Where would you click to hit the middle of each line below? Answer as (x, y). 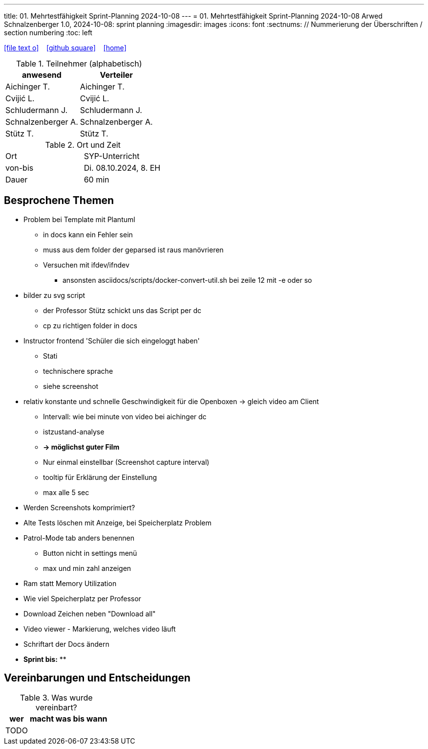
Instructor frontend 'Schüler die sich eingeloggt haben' (112, 340)
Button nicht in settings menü (90, 553)
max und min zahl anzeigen (87, 568)
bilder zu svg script (54, 295)
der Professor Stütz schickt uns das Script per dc (122, 310)
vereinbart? (56, 707)
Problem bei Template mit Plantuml (79, 219)
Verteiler (116, 75)
